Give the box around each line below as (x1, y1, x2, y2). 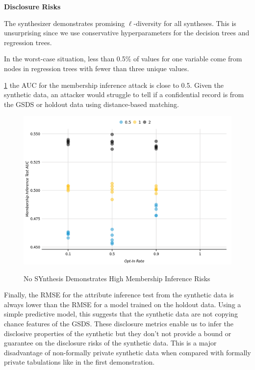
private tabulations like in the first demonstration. (4, 357, 155, 367)
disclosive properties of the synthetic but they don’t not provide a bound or (4, 328, 231, 338)
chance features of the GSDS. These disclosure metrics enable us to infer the (4, 318, 233, 328)
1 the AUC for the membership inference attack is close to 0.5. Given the (4, 79, 224, 90)
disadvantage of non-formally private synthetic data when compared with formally (4, 347, 251, 357)
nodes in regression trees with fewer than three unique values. (4, 63, 189, 73)
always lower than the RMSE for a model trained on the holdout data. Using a (4, 299, 241, 309)
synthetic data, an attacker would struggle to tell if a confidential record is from (4, 89, 244, 100)
